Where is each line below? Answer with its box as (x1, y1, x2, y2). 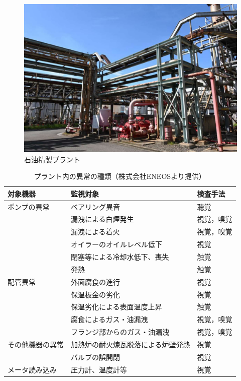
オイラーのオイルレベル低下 (71, 239, 162, 249)
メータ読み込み (8, 364, 57, 374)
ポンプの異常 (8, 201, 50, 212)
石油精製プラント (24, 154, 80, 164)
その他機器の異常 (8, 339, 64, 349)
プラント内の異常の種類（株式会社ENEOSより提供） (34, 171, 206, 181)
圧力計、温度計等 (71, 364, 127, 374)
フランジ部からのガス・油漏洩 (71, 327, 169, 337)
